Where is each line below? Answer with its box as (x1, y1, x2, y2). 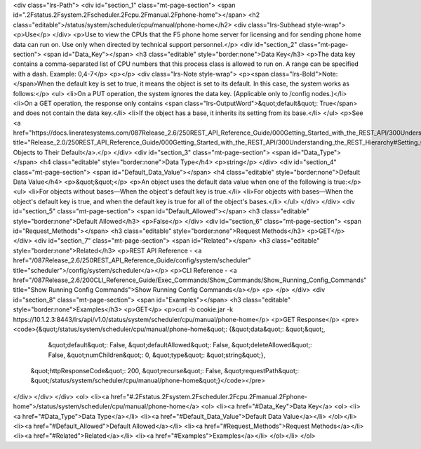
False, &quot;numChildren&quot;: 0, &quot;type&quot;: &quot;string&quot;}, (48, 351, 266, 359)
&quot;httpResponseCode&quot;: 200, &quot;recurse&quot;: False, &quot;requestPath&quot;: (30, 367, 300, 375)
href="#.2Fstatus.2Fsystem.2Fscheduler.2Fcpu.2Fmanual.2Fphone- (110, 392, 308, 401)
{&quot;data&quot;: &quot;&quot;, (229, 325, 326, 333)
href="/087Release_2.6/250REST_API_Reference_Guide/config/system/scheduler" (13, 256, 251, 264)
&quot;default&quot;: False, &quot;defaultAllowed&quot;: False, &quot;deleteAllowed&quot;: (48, 341, 312, 349)
